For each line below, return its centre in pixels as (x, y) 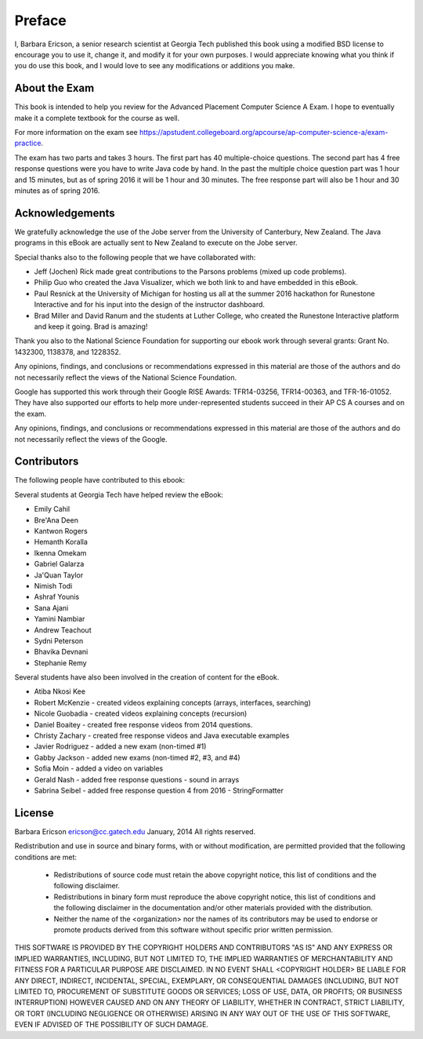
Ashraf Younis (57, 597)
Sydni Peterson (59, 640)
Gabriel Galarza (59, 564)
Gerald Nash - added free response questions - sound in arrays (137, 779)
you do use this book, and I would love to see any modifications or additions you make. (155, 66)
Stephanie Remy (60, 662)
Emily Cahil (52, 509)
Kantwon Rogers (61, 530)
